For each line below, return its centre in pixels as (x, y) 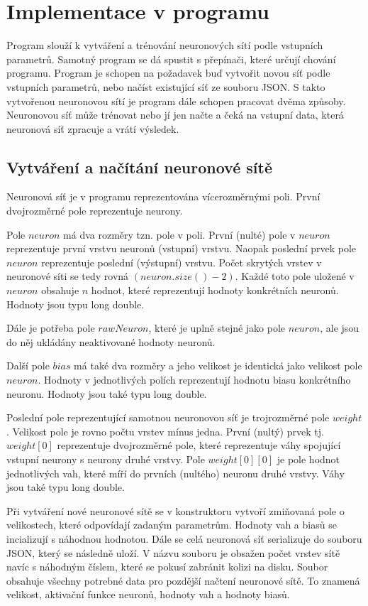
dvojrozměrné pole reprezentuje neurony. (95, 211)
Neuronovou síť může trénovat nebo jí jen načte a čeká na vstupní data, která (175, 115)
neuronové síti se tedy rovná (68, 276)
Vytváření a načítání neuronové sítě (139, 167)
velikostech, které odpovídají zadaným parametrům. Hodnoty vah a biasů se (172, 525)
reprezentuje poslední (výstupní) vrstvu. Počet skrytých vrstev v (182, 262)
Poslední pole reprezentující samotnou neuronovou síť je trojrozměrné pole (168, 417)
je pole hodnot (308, 459)
